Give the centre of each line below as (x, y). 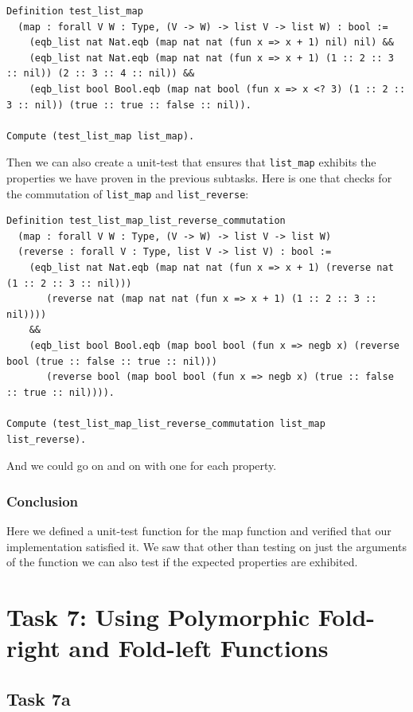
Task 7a (39, 698)
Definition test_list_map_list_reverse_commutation (146, 221)
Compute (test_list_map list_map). (101, 136)
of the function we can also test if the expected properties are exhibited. (182, 562)
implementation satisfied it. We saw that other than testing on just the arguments (206, 546)
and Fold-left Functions (199, 648)
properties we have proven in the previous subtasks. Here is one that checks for (199, 178)
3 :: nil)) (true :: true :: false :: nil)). (129, 105)
